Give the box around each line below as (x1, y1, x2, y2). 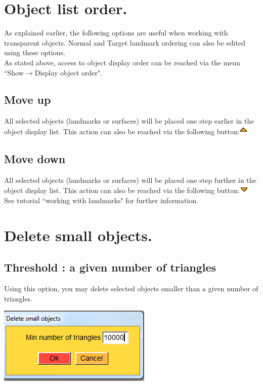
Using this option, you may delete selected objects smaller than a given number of (4, 283, 258, 294)
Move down (4, 150, 66, 166)
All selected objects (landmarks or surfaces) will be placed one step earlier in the (4, 115, 254, 126)
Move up (4, 92, 51, 107)
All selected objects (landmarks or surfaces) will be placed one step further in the (4, 174, 256, 185)
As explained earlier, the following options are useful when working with (4, 27, 228, 38)
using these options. (4, 47, 65, 58)
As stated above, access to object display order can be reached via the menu (4, 57, 240, 67)
